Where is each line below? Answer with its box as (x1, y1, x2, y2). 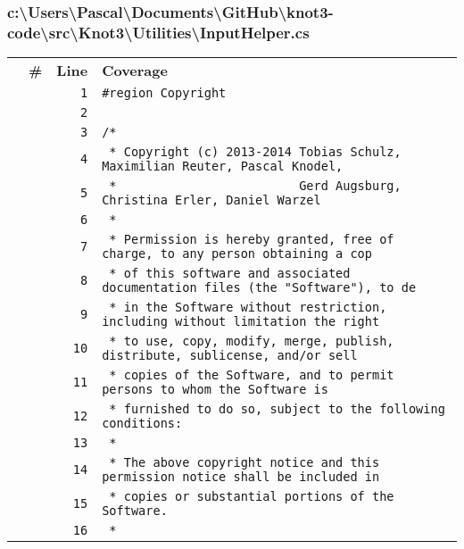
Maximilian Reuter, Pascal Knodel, (102, 159, 344, 174)
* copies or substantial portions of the (109, 489, 394, 504)
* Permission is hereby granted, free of (109, 232, 394, 247)
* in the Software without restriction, (109, 300, 387, 315)
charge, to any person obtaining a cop (102, 246, 372, 262)
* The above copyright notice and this (109, 455, 380, 470)
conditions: (102, 416, 183, 431)
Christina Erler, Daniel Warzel (102, 193, 321, 208)
